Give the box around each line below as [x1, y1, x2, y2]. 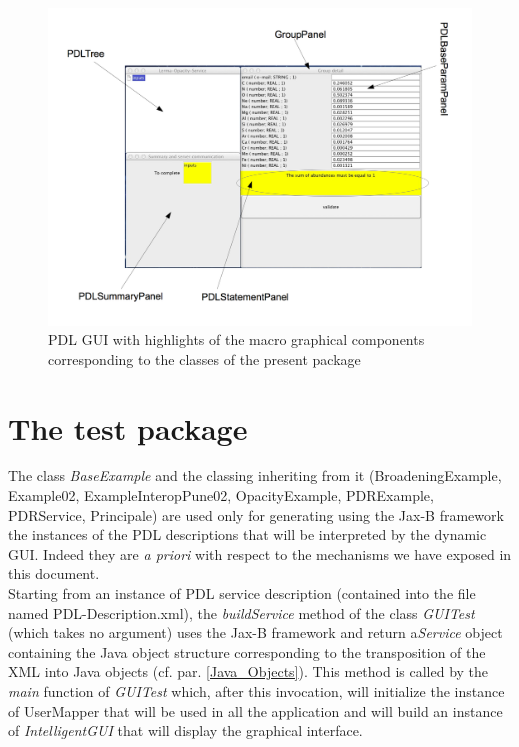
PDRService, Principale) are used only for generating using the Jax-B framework [8, 504, 504, 525]
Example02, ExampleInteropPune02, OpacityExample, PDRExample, [8, 485, 434, 506]
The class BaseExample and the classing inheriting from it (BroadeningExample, [8, 465, 502, 486]
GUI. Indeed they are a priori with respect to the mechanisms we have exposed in [8, 543, 512, 564]
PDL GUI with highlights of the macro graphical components [48, 329, 425, 350]
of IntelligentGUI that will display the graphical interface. [8, 720, 363, 741]
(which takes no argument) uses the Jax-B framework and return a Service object [8, 622, 503, 643]
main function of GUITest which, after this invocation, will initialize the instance [8, 681, 505, 702]
